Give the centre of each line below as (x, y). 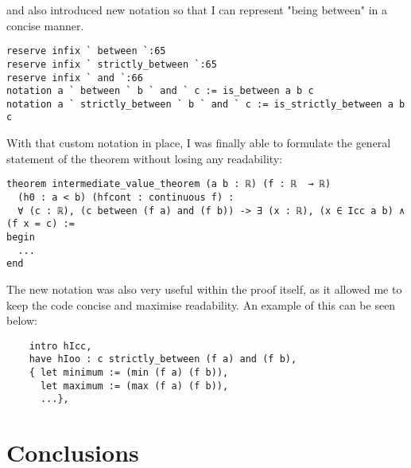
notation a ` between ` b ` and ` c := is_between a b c (160, 91)
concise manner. (45, 25)
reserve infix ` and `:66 (75, 78)
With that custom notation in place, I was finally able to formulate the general (199, 143)
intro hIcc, (60, 346)
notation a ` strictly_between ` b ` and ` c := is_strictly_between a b (206, 104)
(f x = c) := (41, 224)
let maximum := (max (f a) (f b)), (134, 386)
